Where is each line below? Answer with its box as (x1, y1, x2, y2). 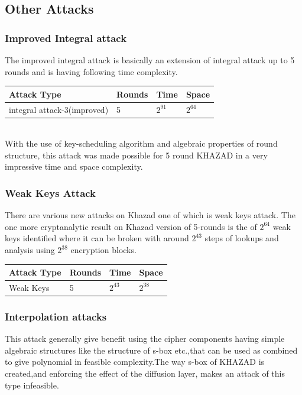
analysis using (5, 244, 55, 255)
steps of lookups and (204, 232, 279, 244)
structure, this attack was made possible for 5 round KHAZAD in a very (5, 148, 268, 161)
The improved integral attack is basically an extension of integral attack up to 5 (5, 54, 295, 66)
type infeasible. (5, 378, 59, 391)
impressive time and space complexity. (5, 160, 143, 173)
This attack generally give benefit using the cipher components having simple (5, 332, 285, 345)
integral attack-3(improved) (9, 103, 109, 115)
